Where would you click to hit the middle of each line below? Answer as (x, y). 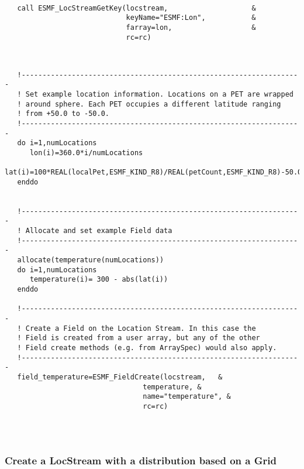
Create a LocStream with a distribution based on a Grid (141, 461)
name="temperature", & (187, 397)
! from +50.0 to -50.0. (63, 114)
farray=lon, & (191, 27)
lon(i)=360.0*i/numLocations (86, 153)
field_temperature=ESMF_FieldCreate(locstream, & (120, 377)
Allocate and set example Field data (99, 231)
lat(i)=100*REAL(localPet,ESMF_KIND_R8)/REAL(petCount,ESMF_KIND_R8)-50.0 (153, 172)
